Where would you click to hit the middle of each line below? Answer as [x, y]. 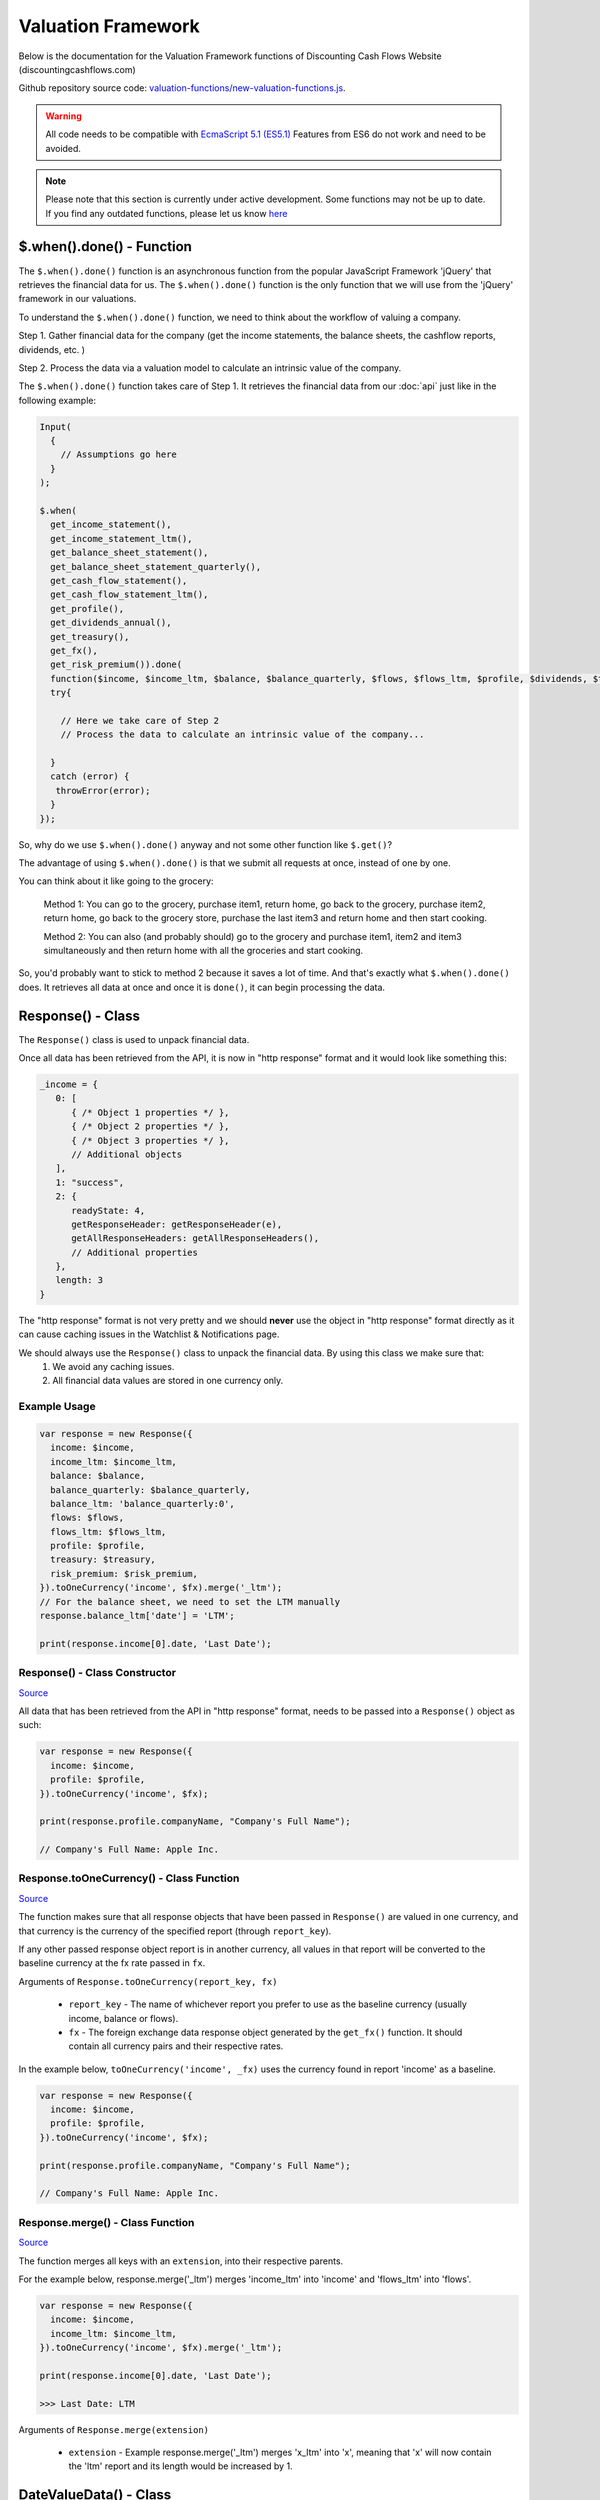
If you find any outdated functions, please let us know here [166, 213]
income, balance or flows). [123, 2018]
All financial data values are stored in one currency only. [168, 1381]
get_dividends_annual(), [111, 623]
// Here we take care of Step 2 [140, 720]
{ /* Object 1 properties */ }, [150, 1112]
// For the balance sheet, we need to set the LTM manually [190, 1601]
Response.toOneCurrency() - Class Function [129, 1878]
